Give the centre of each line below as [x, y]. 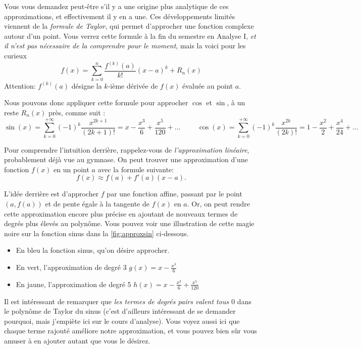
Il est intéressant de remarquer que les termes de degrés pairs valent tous [117, 301]
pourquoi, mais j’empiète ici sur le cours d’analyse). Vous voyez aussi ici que [122, 321]
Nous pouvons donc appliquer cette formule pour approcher [96, 102]
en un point [71, 169]
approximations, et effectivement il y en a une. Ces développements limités [120, 16]
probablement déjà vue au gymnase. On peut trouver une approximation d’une [126, 159]
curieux [15, 55]
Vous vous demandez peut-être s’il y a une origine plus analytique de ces [116, 6]
